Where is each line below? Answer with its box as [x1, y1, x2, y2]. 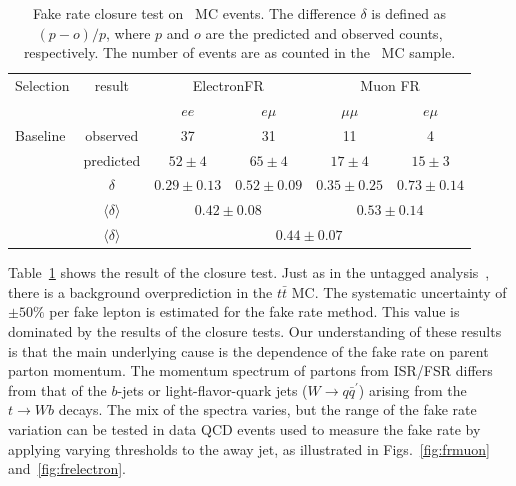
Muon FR [360, 75, 420, 96]
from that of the [8, 379, 107, 400]
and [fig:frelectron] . [8, 458, 126, 479]
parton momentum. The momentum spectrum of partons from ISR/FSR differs [8, 360, 493, 381]
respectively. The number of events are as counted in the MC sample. [23, 42, 456, 63]
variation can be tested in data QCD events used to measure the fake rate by [8, 418, 481, 439]
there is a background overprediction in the [8, 281, 273, 302]
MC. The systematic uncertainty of [291, 281, 507, 302]
